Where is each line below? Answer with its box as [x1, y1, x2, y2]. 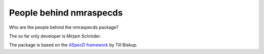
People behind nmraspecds [9, 7, 123, 18]
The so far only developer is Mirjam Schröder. [9, 33, 101, 39]
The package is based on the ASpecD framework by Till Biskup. [9, 42, 138, 48]
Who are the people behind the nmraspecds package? [9, 24, 119, 30]
